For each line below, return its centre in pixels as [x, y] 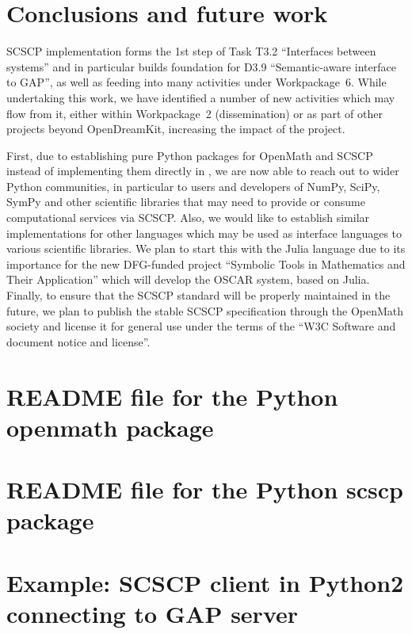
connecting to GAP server [153, 613]
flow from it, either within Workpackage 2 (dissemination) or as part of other [195, 113]
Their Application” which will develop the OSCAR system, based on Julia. [188, 279]
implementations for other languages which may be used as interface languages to [204, 233]
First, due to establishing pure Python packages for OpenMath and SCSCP [190, 155]
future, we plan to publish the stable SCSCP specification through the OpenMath [205, 310]
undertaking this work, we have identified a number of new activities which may [201, 97]
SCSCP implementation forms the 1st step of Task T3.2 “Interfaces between [191, 51]
